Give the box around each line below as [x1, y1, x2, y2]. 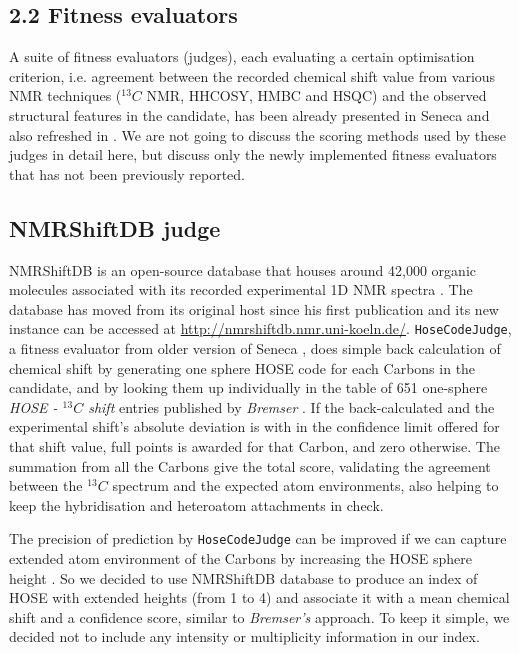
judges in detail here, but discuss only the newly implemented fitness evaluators [9, 144, 497, 165]
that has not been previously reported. [9, 163, 245, 184]
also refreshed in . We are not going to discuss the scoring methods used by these [9, 124, 507, 145]
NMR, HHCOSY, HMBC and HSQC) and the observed [146, 85, 487, 106]
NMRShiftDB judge [9, 212, 221, 243]
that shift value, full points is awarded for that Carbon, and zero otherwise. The [9, 435, 500, 456]
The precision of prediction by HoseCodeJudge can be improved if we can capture [9, 528, 507, 549]
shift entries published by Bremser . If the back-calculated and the [88, 396, 495, 417]
